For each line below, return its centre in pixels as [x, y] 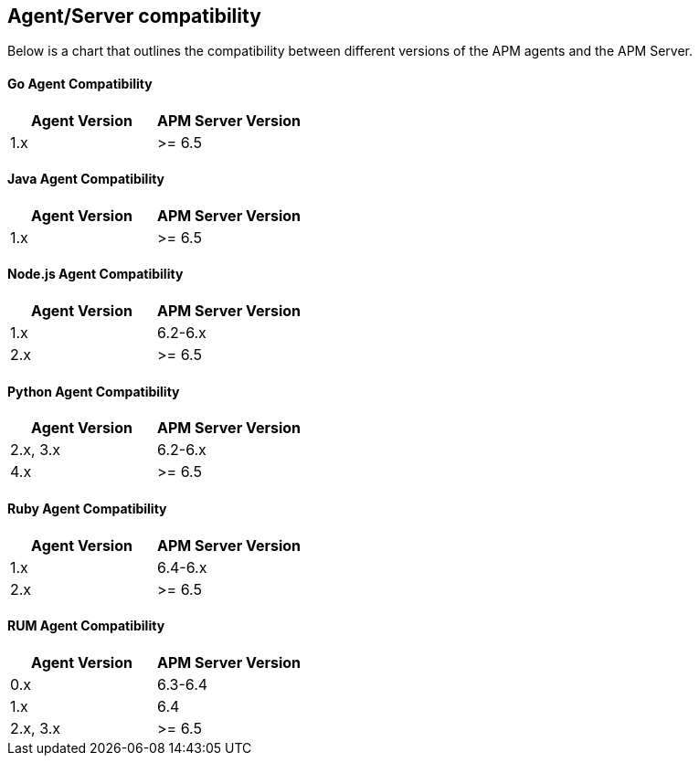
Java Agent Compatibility [86, 179]
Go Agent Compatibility [80, 84]
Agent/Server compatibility [134, 16]
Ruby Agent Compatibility [87, 508]
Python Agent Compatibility [94, 391]
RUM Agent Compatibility [86, 626]
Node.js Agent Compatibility [95, 274]
